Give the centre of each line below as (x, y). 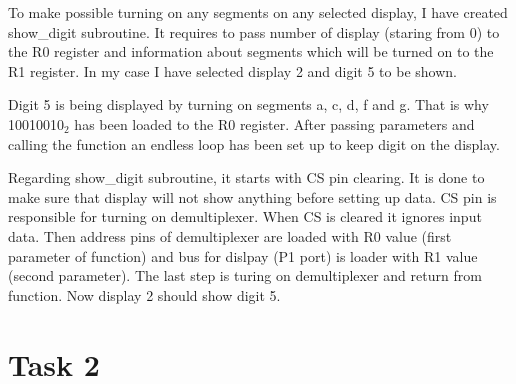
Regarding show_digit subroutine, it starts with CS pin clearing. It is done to (246, 177)
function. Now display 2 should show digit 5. (144, 294)
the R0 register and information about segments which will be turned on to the (251, 51)
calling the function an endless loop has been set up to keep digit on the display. (254, 143)
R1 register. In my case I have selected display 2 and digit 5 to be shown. (232, 70)
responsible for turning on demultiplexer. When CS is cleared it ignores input (245, 216)
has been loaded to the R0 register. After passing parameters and (274, 123)
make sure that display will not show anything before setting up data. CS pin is (252, 196)
